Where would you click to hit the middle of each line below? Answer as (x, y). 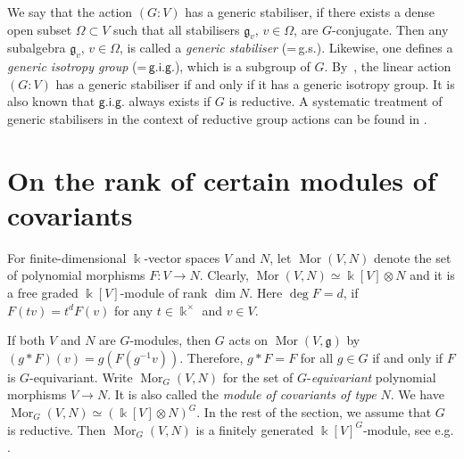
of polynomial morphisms (76, 275)
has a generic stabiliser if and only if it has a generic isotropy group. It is (255, 83)
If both (26, 340)
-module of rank (164, 293)
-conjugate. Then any (390, 29)
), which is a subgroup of (242, 66)
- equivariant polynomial (372, 377)
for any (133, 310)
